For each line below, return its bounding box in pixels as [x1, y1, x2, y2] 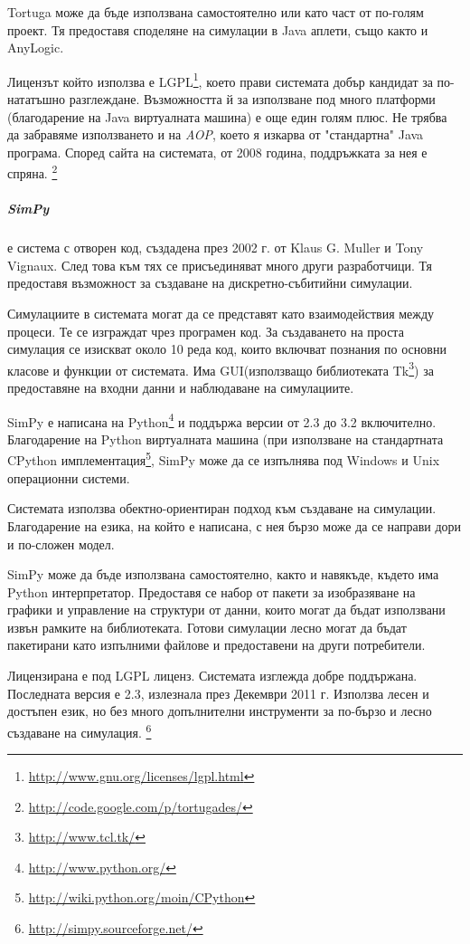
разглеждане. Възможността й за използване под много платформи [69, 90, 436, 109]
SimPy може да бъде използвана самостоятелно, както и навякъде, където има [7, 565, 439, 584]
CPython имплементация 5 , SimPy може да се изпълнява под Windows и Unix [7, 448, 440, 470]
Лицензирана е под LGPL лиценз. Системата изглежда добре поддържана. [7, 666, 418, 685]
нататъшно [7, 90, 66, 109]
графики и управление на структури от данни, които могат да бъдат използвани [7, 600, 446, 619]
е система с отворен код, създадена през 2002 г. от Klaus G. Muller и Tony [7, 238, 424, 257]
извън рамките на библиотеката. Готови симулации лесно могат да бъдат [7, 617, 407, 636]
